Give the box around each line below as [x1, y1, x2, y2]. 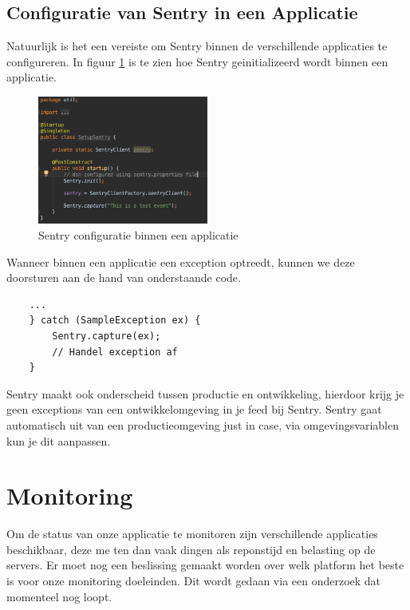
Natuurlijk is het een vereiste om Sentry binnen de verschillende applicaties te [6, 38, 388, 54]
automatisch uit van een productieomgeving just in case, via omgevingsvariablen [6, 416, 399, 433]
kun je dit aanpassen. [6, 432, 111, 449]
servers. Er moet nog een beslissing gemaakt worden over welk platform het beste [6, 557, 404, 573]
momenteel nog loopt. [6, 588, 112, 604]
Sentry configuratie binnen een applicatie [38, 226, 239, 243]
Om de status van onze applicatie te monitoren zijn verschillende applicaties [6, 525, 378, 542]
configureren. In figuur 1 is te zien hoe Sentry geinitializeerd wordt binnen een [6, 53, 388, 69]
